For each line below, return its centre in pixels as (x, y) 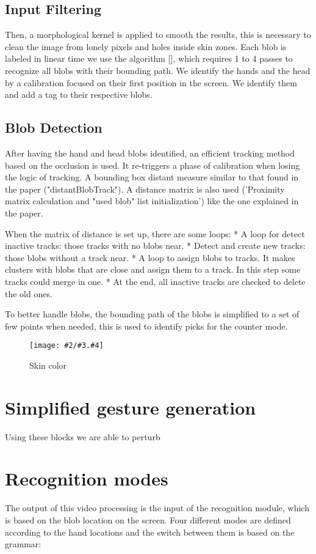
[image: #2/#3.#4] (66, 346)
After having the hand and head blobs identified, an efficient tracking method (150, 153)
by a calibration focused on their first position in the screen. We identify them (151, 82)
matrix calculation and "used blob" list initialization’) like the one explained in (152, 201)
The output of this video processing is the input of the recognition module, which (157, 508)
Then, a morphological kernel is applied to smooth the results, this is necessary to (158, 35)
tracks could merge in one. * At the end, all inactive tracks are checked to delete (155, 281)
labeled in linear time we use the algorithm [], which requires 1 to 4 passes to (149, 58)
